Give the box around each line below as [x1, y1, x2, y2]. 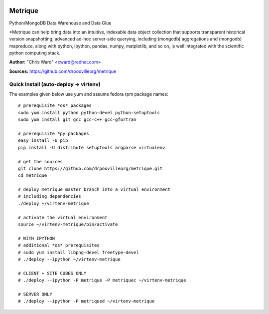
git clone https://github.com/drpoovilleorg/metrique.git [18, 165, 163, 171]
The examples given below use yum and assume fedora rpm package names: [9, 91, 169, 97]
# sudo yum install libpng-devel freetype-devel [18, 250, 139, 255]
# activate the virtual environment [18, 215, 108, 220]
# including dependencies [18, 194, 82, 199]
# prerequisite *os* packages [18, 103, 92, 108]
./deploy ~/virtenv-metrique [18, 200, 89, 206]
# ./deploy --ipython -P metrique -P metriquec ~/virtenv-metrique [18, 278, 186, 283]
